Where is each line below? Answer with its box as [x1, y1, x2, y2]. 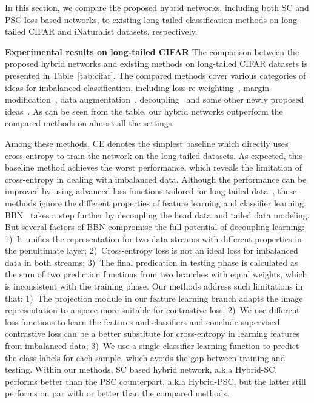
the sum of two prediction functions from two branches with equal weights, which [5, 268, 307, 280]
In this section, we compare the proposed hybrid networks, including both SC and [5, 1, 309, 13]
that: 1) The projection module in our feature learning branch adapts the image [5, 291, 303, 304]
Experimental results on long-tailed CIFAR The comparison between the [5, 45, 299, 58]
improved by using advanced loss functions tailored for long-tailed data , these [5, 185, 297, 197]
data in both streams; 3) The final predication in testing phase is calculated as [5, 256, 298, 268]
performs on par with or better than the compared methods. [5, 387, 229, 399]
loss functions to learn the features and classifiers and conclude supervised [5, 315, 280, 328]
